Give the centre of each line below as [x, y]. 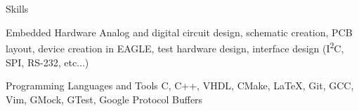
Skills [17, 9]
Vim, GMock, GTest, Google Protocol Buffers [104, 99]
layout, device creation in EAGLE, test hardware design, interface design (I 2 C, [175, 47]
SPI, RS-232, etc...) [47, 62]
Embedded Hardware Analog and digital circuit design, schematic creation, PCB [179, 32]
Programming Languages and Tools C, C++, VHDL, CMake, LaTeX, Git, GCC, [180, 86]
